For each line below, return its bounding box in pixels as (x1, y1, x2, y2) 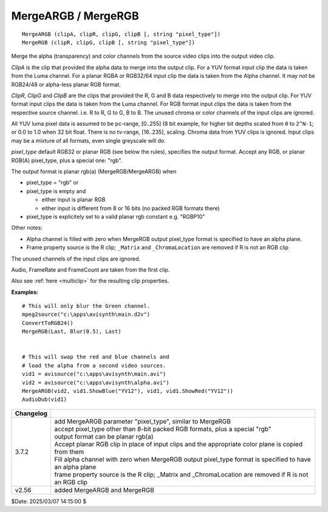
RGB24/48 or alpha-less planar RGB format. (11, 81, 121, 88)
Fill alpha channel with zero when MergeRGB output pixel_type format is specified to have (54, 455, 311, 463)
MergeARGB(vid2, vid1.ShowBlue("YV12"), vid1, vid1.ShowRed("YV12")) (22, 387, 234, 394)
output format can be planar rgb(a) (54, 432, 154, 440)
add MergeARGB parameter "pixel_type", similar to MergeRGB (54, 417, 231, 425)
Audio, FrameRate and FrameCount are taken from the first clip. (11, 266, 170, 273)
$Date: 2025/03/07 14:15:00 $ (11, 497, 87, 505)
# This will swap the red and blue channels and (22, 353, 169, 361)
